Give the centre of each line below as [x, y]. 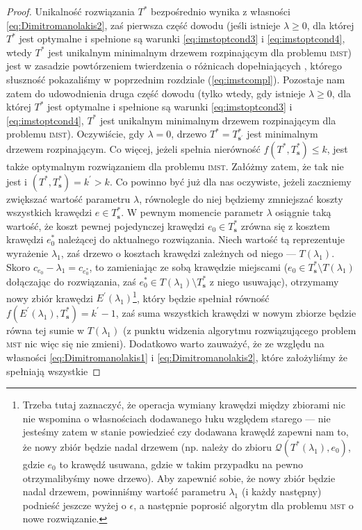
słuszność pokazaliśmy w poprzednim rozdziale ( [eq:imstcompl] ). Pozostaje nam [176, 79]
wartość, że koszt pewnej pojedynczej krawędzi [106, 225]
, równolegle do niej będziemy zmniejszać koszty [241, 198]
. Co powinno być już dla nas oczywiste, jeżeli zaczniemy [230, 181]
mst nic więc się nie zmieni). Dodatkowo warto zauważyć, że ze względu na [165, 343]
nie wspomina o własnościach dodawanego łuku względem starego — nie [176, 418]
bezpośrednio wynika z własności [220, 11]
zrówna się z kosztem [285, 225]
